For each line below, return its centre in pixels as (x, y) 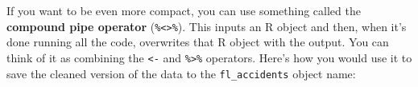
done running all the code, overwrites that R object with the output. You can (198, 42)
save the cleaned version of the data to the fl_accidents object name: (181, 73)
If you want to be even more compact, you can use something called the (184, 10)
